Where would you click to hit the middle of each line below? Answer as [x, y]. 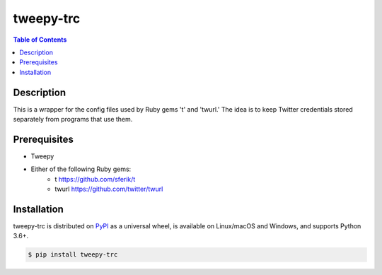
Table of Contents [40, 40]
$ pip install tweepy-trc [73, 255]
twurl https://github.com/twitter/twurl [109, 189]
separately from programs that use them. [73, 119]
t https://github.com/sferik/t [95, 179]
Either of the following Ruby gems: [81, 169]
